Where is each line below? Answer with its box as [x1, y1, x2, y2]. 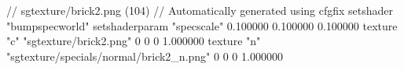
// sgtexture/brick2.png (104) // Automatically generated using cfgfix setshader [6, 2, 394, 18]
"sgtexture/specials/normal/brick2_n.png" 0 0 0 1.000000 [6, 47, 283, 64]
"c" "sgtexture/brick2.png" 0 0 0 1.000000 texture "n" [6, 33, 261, 49]
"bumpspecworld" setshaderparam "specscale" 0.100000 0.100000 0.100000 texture [6, 17, 398, 33]
